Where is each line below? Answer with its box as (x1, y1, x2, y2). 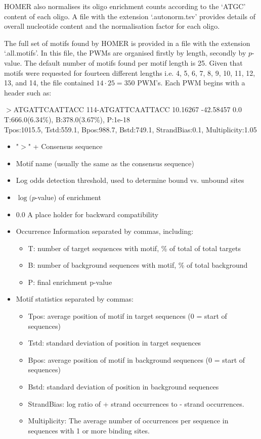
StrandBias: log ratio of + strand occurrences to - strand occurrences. (28, 398, 244, 409)
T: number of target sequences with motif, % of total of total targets (28, 242, 241, 253)
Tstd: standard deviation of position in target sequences (28, 337, 201, 348)
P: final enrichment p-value (28, 276, 112, 287)
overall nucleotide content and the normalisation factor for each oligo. (4, 21, 220, 31)
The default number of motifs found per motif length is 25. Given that (24, 57, 243, 68)
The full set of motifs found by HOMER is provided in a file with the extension (4, 37, 250, 48)
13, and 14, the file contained (4, 77, 94, 88)
